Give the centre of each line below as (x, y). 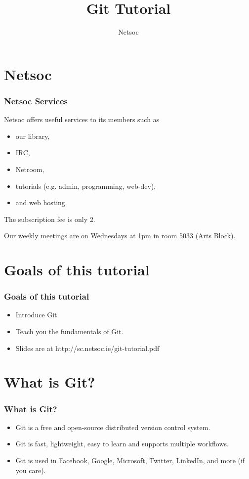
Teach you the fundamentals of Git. (69, 331)
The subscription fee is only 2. (50, 219)
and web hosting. (41, 202)
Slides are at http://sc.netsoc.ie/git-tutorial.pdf (87, 348)
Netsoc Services (36, 101)
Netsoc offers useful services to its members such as (82, 119)
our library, (33, 136)
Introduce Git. (37, 315)
